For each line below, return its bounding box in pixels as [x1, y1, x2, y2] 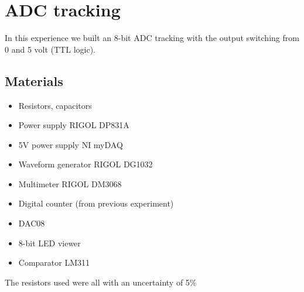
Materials [5, 71, 63, 90]
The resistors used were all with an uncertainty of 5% [5, 276, 197, 288]
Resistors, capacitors [18, 99, 92, 111]
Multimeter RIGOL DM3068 [18, 177, 122, 190]
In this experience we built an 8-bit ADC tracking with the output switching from [5, 32, 299, 44]
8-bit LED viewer [18, 236, 81, 249]
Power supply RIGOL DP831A [18, 119, 129, 131]
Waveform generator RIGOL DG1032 [18, 158, 153, 170]
